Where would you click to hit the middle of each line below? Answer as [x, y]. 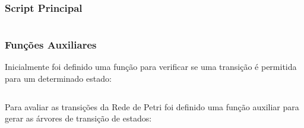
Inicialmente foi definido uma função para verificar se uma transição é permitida [151, 67]
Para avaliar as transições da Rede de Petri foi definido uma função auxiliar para [152, 106]
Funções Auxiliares [51, 45]
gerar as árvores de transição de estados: [78, 118]
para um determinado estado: [58, 79]
